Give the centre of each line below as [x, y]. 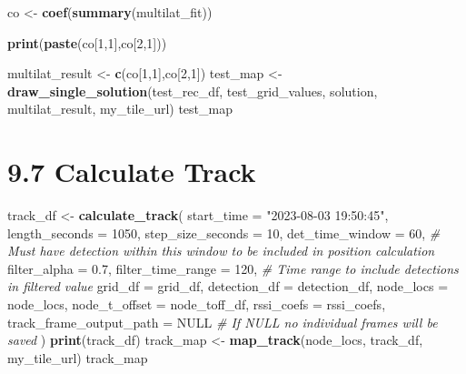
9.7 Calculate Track [132, 172]
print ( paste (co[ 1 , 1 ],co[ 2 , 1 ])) [87, 42]
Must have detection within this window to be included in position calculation [221, 251]
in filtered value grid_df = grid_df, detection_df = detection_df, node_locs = [228, 286]
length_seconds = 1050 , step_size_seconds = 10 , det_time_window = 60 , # [224, 232]
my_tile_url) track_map [78, 357]
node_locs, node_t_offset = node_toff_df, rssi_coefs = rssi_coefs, [197, 304]
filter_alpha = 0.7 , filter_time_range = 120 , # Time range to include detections [233, 268]
